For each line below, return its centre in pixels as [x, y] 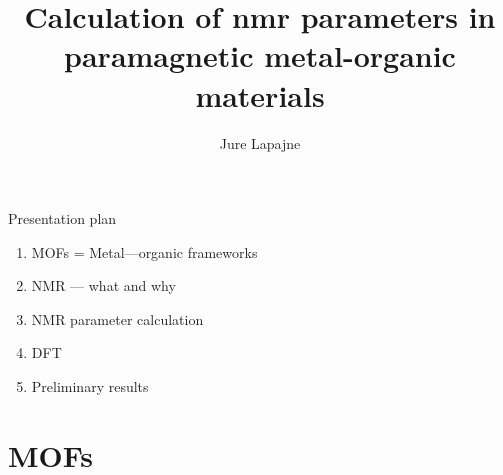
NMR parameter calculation [117, 318]
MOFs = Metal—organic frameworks [144, 251]
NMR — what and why [103, 285]
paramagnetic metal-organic [260, 55]
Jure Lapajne [260, 142]
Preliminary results [90, 386]
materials [260, 94]
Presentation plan [62, 218]
